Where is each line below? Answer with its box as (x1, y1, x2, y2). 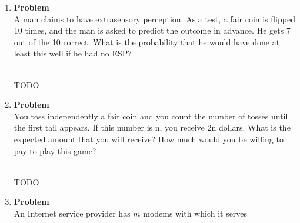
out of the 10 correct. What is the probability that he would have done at (14, 35, 280, 48)
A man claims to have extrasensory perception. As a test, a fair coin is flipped (14, 12, 295, 25)
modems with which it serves (143, 207, 248, 219)
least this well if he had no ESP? (14, 47, 132, 59)
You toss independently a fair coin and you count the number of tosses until (14, 109, 288, 122)
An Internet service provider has (14, 207, 131, 219)
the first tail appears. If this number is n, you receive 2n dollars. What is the (14, 121, 291, 134)
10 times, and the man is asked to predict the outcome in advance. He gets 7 (14, 24, 291, 36)
